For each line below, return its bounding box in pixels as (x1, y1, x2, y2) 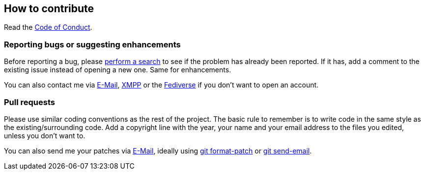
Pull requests (4, 97, 55, 107)
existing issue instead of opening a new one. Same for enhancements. (4, 65, 231, 74)
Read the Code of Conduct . (4, 23, 92, 32)
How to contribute (4, 2, 94, 15)
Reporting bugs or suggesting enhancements (4, 39, 181, 49)
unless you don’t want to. (4, 131, 85, 140)
